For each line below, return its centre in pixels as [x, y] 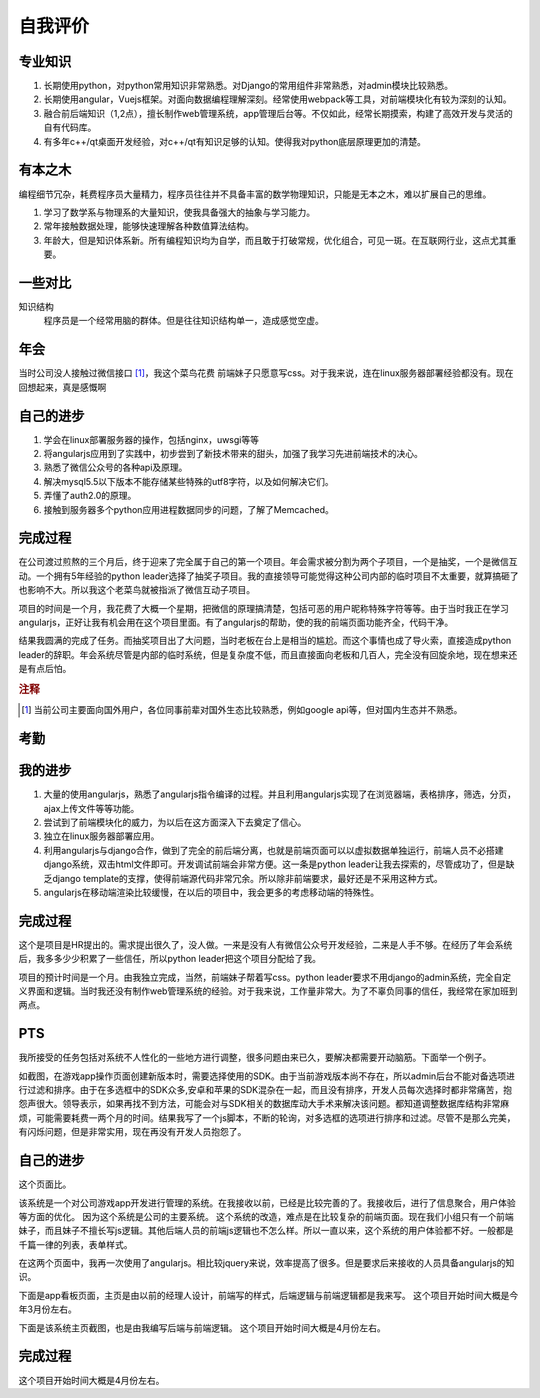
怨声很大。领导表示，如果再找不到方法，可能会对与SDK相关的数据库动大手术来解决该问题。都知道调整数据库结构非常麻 [264, 1104]
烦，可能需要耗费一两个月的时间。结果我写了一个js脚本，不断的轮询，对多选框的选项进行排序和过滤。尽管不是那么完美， [267, 1117]
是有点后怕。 [45, 669]
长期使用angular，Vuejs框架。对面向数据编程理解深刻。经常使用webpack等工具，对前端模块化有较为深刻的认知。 [277, 99]
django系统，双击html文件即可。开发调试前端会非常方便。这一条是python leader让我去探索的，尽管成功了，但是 [274, 864]
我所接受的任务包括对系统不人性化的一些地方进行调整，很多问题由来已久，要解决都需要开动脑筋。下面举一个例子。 [255, 1057]
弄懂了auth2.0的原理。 [90, 496]
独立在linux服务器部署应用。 [101, 836]
